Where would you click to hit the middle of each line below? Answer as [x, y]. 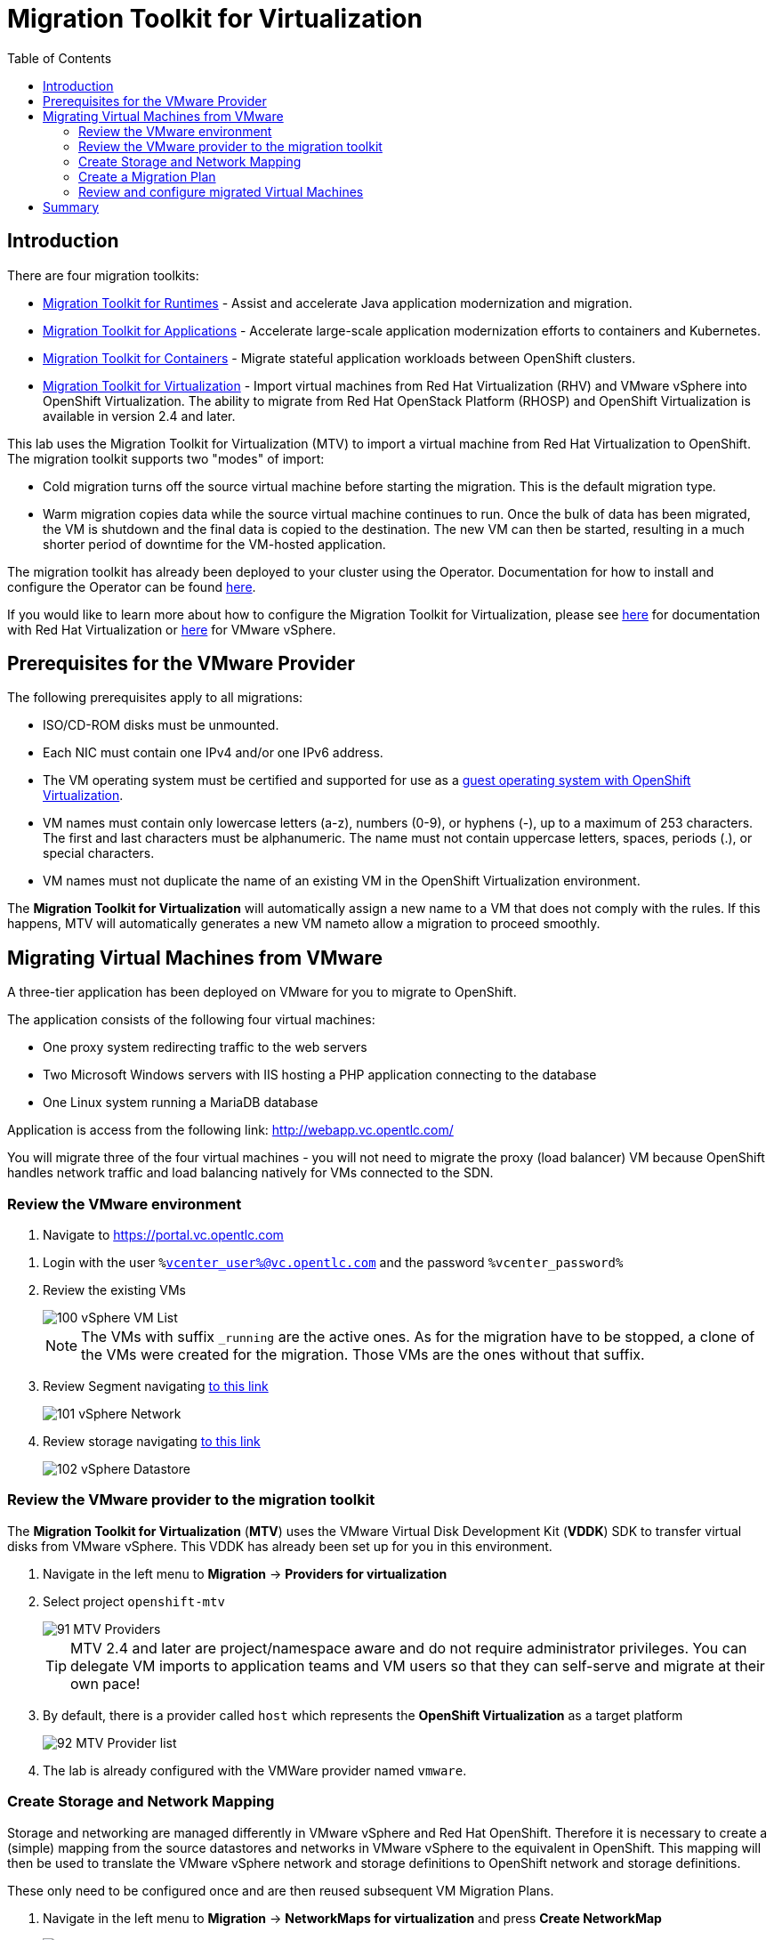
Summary [71, 206]
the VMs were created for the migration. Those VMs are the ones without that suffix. [363, 1355]
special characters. [99, 853]
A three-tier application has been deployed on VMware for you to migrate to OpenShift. [262, 992]
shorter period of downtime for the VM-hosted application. [214, 544]
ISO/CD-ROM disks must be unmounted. [161, 725]
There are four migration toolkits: [103, 275]
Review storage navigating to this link [152, 1442]
